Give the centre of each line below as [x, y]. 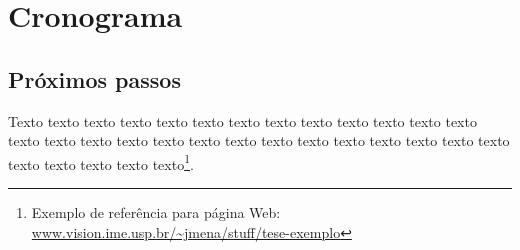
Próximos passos [94, 78]
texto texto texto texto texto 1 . [101, 162]
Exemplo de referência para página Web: [156, 212]
